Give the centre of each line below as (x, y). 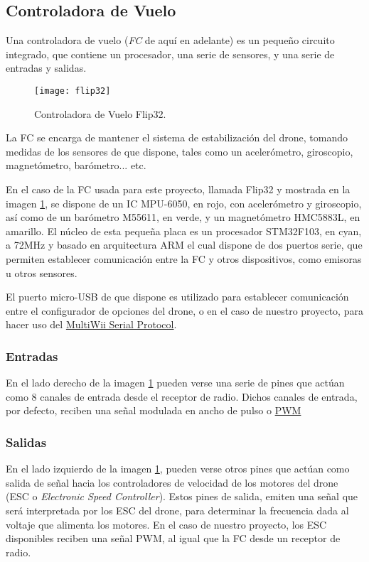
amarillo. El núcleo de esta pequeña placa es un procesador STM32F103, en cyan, (184, 231)
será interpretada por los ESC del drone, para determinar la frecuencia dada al (177, 510)
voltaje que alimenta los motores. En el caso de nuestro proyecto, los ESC (166, 524)
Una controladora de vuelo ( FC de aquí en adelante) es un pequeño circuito (170, 40)
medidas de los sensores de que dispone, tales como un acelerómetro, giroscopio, (180, 151)
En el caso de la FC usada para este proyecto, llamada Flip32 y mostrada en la (178, 189)
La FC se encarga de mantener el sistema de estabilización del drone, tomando (177, 137)
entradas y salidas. (46, 68)
